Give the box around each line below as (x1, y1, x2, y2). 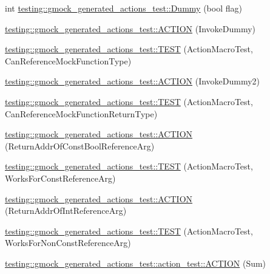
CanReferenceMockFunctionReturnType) (5, 107, 158, 120)
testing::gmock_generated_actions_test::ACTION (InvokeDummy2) (5, 75, 260, 87)
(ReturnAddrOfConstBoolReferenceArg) (5, 139, 155, 152)
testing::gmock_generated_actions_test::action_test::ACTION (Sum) (5, 256, 266, 269)
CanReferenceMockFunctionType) (5, 54, 132, 67)
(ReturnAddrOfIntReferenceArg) (5, 204, 127, 217)
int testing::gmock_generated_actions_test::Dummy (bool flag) (5, 2, 242, 14)
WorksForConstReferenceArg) (5, 171, 116, 184)
